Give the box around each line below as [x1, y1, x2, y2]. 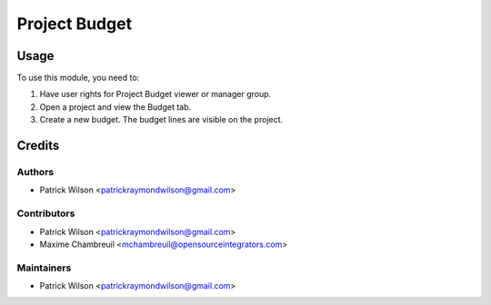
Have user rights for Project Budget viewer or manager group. [39, 89, 272, 100]
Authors [16, 166, 55, 179]
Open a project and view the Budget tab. [39, 101, 192, 113]
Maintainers [16, 261, 72, 274]
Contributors [16, 207, 75, 220]
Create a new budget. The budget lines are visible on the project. [39, 114, 284, 125]
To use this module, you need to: [16, 73, 140, 84]
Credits [16, 138, 60, 153]
